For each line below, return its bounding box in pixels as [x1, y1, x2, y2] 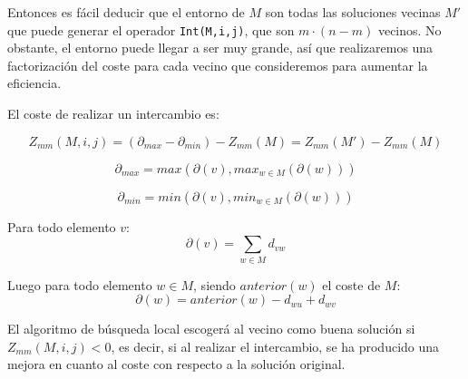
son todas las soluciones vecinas [265, 3, 441, 21]
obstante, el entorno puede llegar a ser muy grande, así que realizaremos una [7, 38, 434, 57]
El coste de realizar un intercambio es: [7, 104, 219, 123]
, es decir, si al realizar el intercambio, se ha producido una [111, 336, 440, 355]
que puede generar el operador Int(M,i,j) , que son [7, 20, 295, 39]
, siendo [193, 275, 236, 294]
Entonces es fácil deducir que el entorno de [7, 3, 245, 21]
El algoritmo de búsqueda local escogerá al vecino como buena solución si [7, 319, 415, 338]
